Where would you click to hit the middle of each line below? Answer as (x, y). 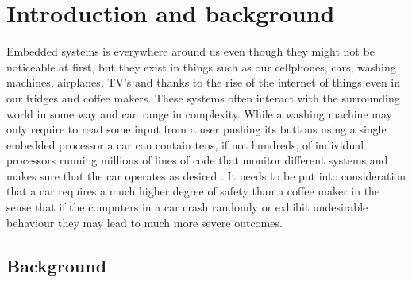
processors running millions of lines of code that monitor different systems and (197, 160)
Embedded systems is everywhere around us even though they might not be (191, 51)
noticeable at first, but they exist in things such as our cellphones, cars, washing (201, 66)
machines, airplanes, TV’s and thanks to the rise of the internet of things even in (204, 82)
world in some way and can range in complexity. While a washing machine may (199, 113)
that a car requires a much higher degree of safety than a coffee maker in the (193, 191)
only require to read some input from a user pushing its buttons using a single (196, 129)
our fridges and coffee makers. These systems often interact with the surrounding (203, 97)
